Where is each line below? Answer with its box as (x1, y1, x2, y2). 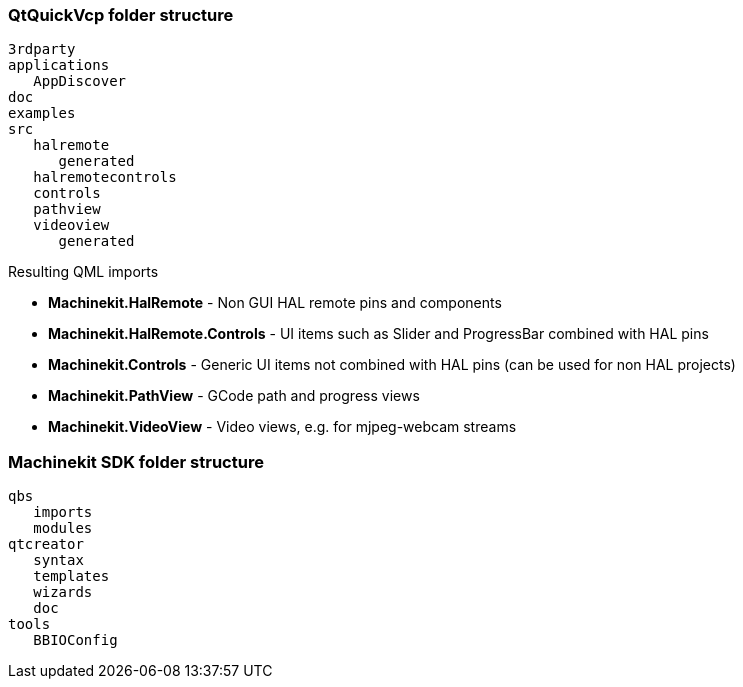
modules (33, 520, 93, 537)
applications (8, 57, 110, 74)
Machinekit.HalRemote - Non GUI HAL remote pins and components (48, 294, 502, 312)
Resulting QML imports (8, 263, 159, 281)
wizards (33, 584, 93, 601)
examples (8, 105, 76, 122)
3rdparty (8, 41, 76, 58)
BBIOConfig (33, 632, 118, 649)
